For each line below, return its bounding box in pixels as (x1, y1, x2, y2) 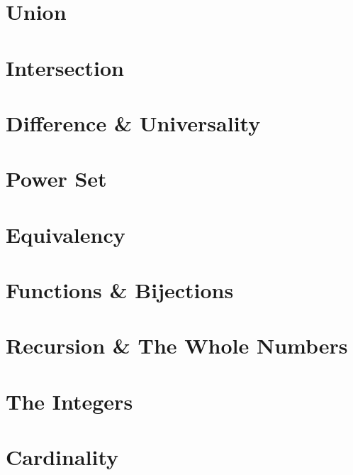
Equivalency (6, 219, 125, 249)
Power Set (6, 164, 107, 193)
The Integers (6, 386, 133, 415)
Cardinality (6, 442, 119, 471)
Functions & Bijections (6, 275, 234, 305)
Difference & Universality (6, 108, 261, 137)
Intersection (6, 53, 124, 82)
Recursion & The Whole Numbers (6, 331, 348, 360)
